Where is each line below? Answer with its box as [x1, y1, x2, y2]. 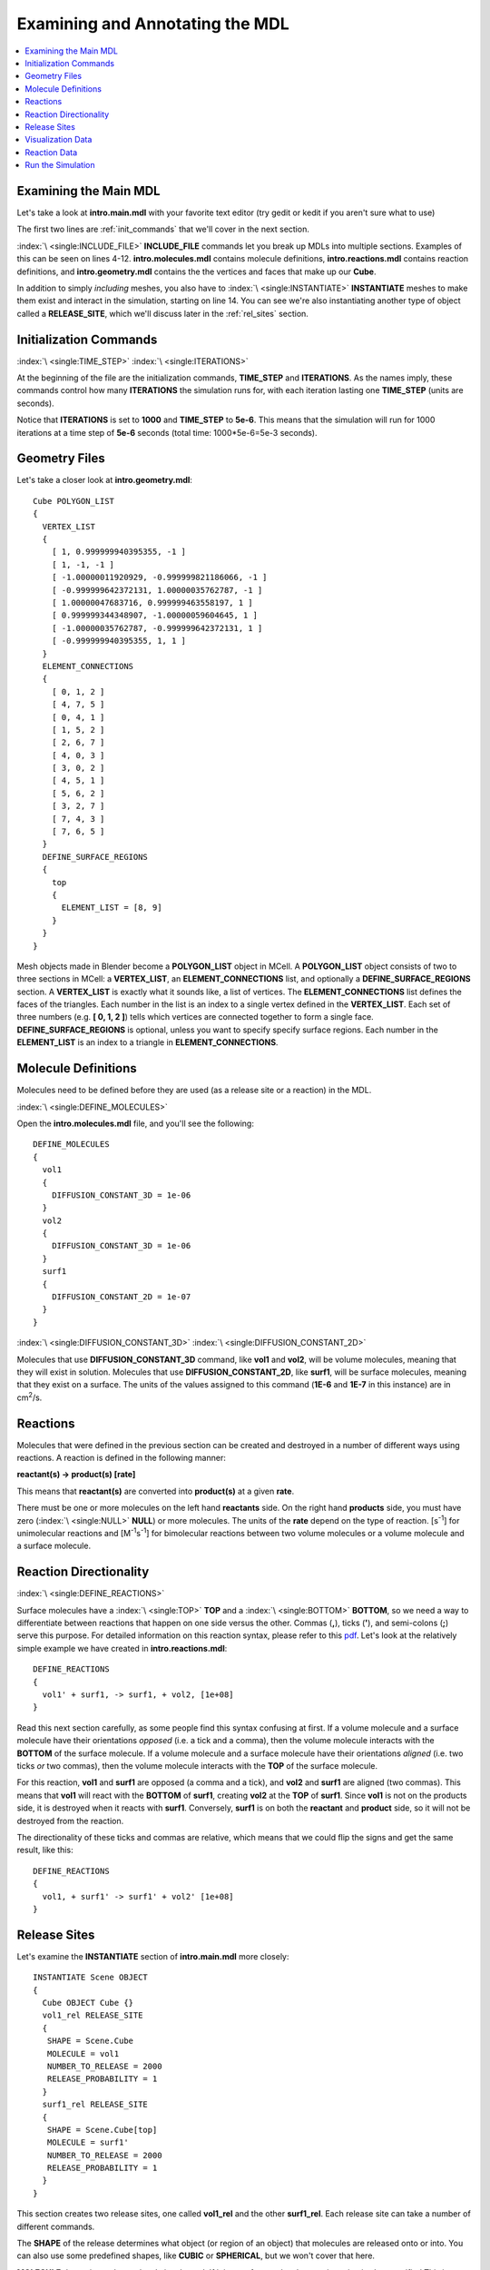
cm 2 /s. [16, 1390, 43, 1403]
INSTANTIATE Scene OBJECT [33, 1972, 149, 1983]
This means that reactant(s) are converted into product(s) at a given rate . [16, 1485, 295, 1496]
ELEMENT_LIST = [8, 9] [61, 903, 162, 913]
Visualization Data [24, 134, 93, 145]
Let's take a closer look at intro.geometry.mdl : [16, 475, 192, 486]
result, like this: [16, 1844, 73, 1856]
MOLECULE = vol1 [46, 2048, 120, 2058]
